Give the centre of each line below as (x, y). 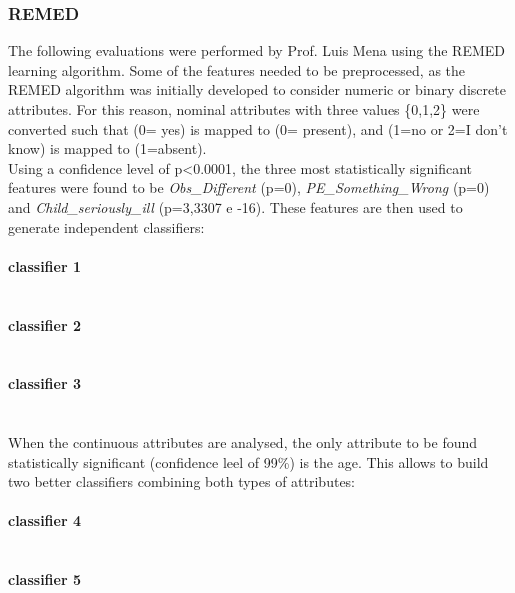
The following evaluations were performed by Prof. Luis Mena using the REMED (257, 50)
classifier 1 (44, 265)
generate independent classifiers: (106, 226)
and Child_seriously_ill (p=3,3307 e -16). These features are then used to (235, 206)
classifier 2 (44, 324)
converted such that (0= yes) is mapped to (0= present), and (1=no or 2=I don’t (258, 128)
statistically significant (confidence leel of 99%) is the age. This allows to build (248, 461)
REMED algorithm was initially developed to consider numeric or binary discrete (257, 89)
